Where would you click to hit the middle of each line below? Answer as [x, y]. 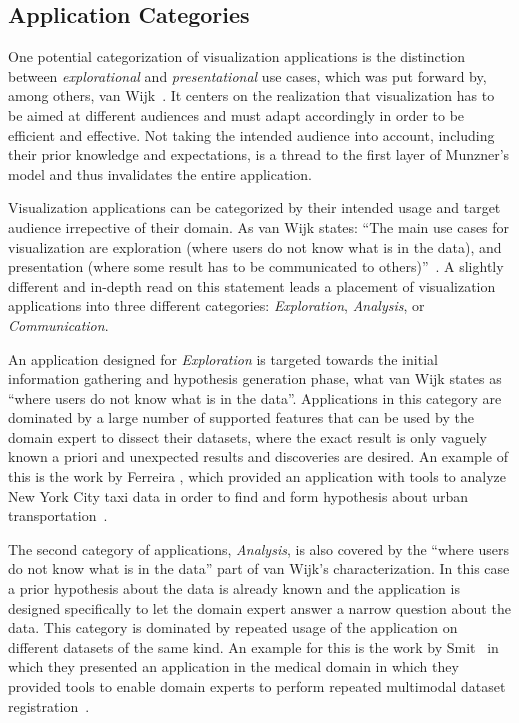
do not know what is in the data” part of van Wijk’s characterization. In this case [259, 568]
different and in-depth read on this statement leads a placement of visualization [252, 285]
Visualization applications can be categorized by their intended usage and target [254, 207]
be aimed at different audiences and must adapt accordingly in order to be [236, 114]
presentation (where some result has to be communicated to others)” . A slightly [256, 266]
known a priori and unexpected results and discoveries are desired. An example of [258, 456]
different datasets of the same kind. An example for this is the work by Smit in [253, 646]
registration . [49, 705]
